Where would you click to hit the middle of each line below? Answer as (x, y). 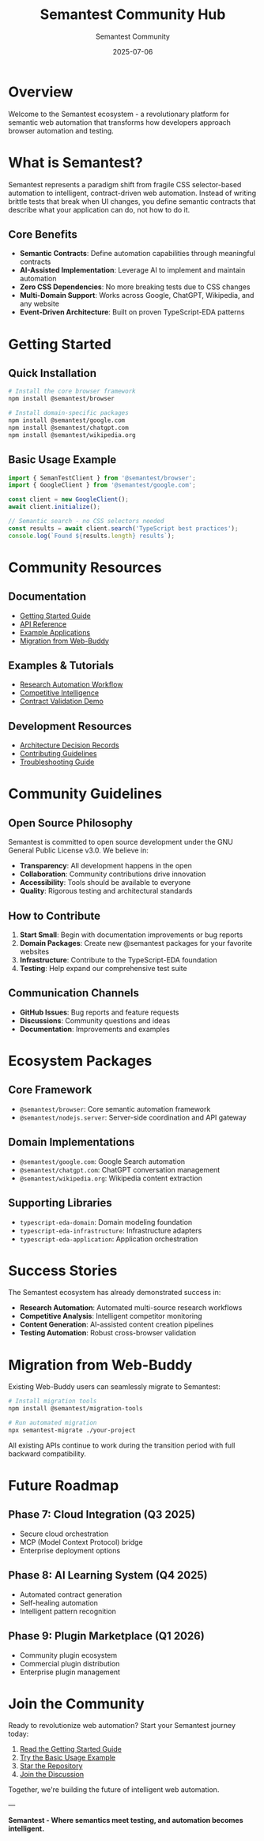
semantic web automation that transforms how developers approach (120, 122)
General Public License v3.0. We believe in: (78, 850)
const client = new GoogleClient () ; (68, 499)
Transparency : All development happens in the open (106, 866)
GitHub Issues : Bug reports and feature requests (99, 1012)
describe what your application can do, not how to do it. (99, 209)
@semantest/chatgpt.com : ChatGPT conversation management (120, 1169)
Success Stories (63, 1271)
